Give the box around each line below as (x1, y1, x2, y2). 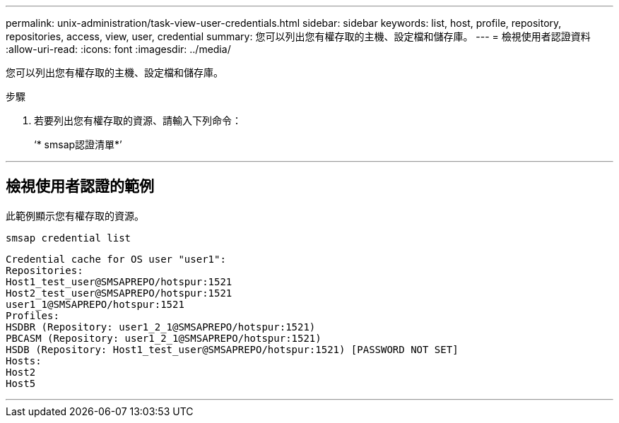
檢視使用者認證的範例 (6, 177, 154, 196)
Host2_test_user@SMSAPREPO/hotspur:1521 (6, 287, 232, 299)
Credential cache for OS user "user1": (6, 253, 226, 265)
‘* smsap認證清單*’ (34, 138, 122, 150)
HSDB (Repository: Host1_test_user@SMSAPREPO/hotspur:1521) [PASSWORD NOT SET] (6, 343, 459, 355)
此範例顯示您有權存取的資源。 (6, 209, 144, 222)
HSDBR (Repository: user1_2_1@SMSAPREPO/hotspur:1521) (6, 321, 316, 333)
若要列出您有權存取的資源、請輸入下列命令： (34, 114, 242, 126)
